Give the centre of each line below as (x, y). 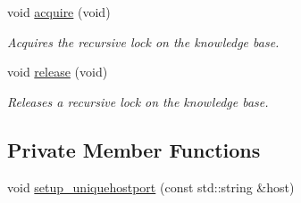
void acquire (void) (59, 12)
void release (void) (58, 72)
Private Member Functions (134, 149)
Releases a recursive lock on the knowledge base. (138, 101)
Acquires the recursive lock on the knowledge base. (143, 41)
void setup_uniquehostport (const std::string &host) (151, 187)
